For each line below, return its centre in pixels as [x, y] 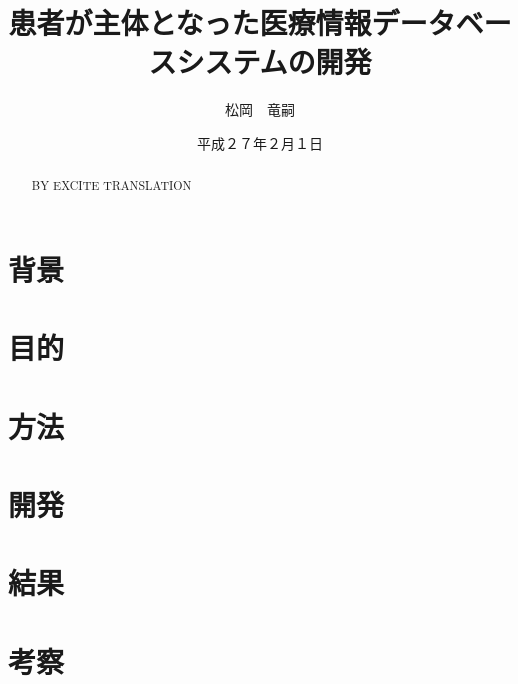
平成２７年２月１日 [260, 142]
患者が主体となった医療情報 [190, 22]
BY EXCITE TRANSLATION [111, 185]
